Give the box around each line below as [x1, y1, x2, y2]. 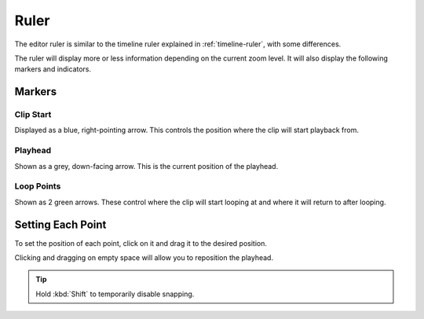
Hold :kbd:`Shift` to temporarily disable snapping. [35, 289, 195, 299]
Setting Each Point [14, 218, 107, 231]
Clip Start [14, 109, 52, 120]
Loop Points [14, 181, 61, 192]
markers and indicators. [14, 64, 92, 74]
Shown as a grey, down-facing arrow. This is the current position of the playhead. [14, 161, 279, 170]
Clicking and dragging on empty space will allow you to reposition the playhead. [14, 253, 274, 262]
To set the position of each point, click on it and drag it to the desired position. [14, 238, 267, 247]
